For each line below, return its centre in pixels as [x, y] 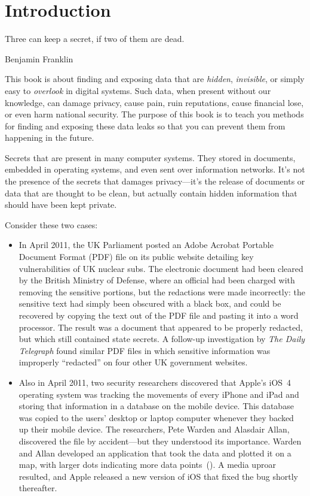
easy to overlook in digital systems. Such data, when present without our [138, 90]
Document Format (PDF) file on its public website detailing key [136, 257]
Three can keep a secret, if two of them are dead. [95, 39]
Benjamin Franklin [39, 58]
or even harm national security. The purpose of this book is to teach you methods [154, 114]
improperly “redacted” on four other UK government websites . [133, 362]
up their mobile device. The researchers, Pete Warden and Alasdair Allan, [154, 429]
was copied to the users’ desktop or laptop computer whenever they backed [156, 417]
